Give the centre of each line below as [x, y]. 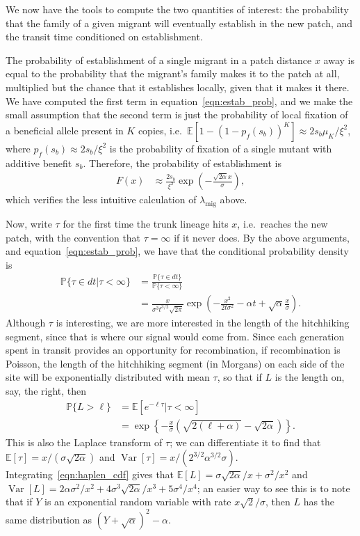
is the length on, [310, 377]
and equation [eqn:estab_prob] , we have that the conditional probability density [177, 251]
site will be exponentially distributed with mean [108, 377]
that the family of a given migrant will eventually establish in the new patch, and [179, 23]
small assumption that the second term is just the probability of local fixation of [177, 115]
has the [319, 502]
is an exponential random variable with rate [138, 502]
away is [339, 60]
